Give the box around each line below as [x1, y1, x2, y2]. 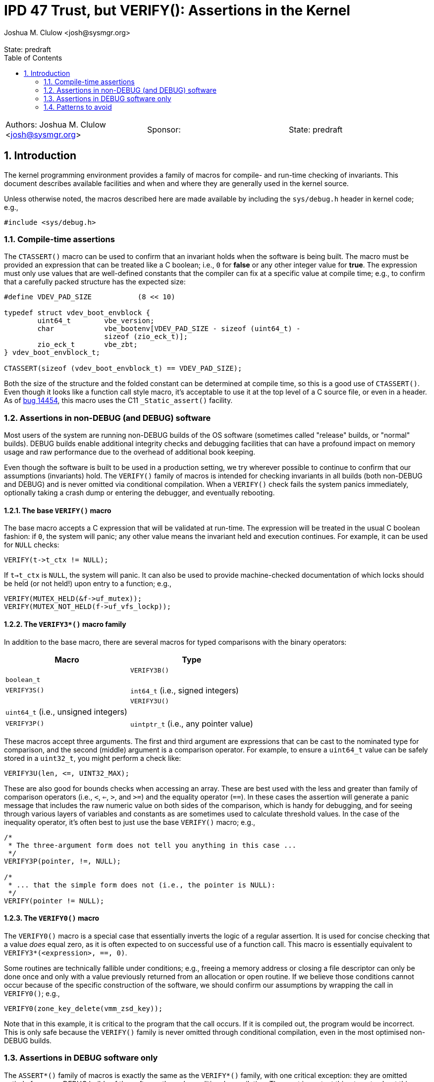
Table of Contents [4, 53, 62, 62]
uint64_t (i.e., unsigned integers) [5, 706, 127, 717]
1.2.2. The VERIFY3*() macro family [4, 619, 126, 628]
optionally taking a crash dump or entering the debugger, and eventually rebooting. [4, 488, 275, 497]
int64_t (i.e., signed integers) [130, 685, 239, 695]
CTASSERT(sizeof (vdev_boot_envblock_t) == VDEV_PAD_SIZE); [4, 364, 242, 373]
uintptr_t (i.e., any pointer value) [130, 718, 253, 729]
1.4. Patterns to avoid [44, 102, 112, 111]
